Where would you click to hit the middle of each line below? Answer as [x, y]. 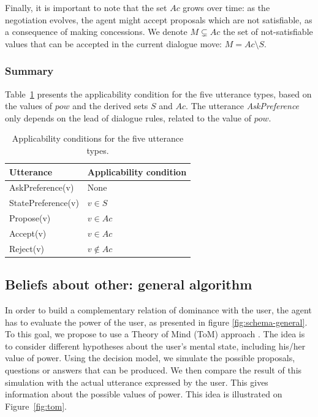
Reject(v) [27, 248]
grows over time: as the [226, 7]
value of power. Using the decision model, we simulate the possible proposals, [150, 358]
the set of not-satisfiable [268, 32]
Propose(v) [30, 218]
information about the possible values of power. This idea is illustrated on [144, 394]
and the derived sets [110, 106]
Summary [29, 71]
